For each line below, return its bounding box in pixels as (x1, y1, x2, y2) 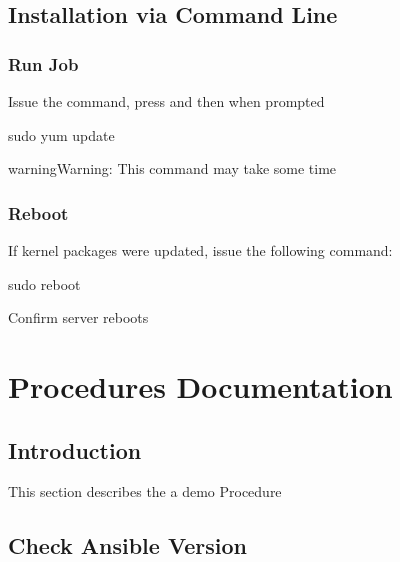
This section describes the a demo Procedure (8, 481, 282, 502)
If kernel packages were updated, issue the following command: (8, 240, 393, 260)
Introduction (8, 434, 142, 465)
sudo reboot (8, 273, 81, 294)
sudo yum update (8, 124, 115, 145)
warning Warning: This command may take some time (8, 158, 337, 179)
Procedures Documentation (8, 365, 393, 406)
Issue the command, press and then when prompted (8, 91, 325, 111)
